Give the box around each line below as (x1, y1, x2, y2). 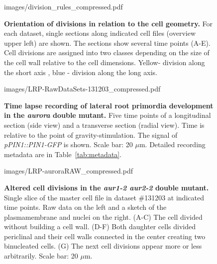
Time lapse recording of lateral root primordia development (4, 100, 214, 110)
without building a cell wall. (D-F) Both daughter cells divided (4, 221, 196, 232)
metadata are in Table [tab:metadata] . (4, 149, 122, 159)
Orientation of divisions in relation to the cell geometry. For (4, 18, 213, 28)
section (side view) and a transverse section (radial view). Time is (4, 119, 205, 130)
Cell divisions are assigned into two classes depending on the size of (4, 47, 210, 58)
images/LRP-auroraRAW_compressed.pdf (4, 166, 133, 176)
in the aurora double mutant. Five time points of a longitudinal (4, 110, 211, 120)
